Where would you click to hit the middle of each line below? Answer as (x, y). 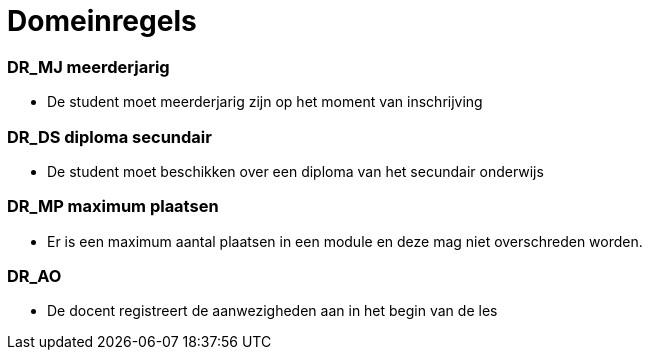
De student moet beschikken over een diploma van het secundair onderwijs (295, 171)
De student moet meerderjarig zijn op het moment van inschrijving (265, 102)
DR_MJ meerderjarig (88, 66)
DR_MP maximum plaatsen (113, 206)
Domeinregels (102, 21)
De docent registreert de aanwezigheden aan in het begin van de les (272, 311)
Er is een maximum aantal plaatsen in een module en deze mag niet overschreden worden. (345, 241)
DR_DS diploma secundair (109, 136)
